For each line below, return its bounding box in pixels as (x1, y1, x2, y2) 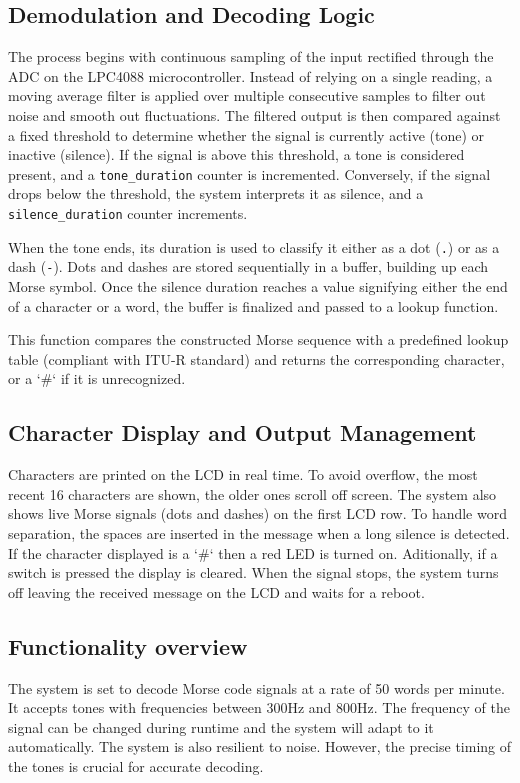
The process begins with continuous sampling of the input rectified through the (8, 46, 494, 67)
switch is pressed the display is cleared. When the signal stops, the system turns (8, 562, 499, 583)
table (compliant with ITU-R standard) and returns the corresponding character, (8, 348, 505, 369)
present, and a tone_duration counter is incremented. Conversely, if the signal (8, 163, 491, 184)
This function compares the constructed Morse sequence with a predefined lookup (8, 329, 509, 350)
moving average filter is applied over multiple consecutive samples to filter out (8, 85, 486, 106)
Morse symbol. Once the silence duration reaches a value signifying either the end (8, 275, 508, 296)
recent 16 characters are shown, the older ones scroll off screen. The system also (8, 483, 497, 504)
